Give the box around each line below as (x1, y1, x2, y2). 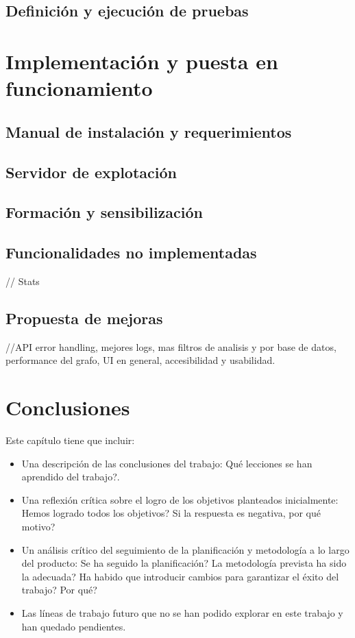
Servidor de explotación (5, 161, 177, 182)
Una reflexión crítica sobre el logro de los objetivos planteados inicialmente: (21, 492, 339, 506)
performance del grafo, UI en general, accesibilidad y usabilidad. (5, 353, 276, 367)
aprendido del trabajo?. (21, 469, 120, 484)
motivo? (21, 519, 56, 533)
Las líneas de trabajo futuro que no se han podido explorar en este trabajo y (21, 605, 343, 619)
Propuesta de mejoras (5, 307, 163, 328)
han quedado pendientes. (21, 619, 126, 633)
